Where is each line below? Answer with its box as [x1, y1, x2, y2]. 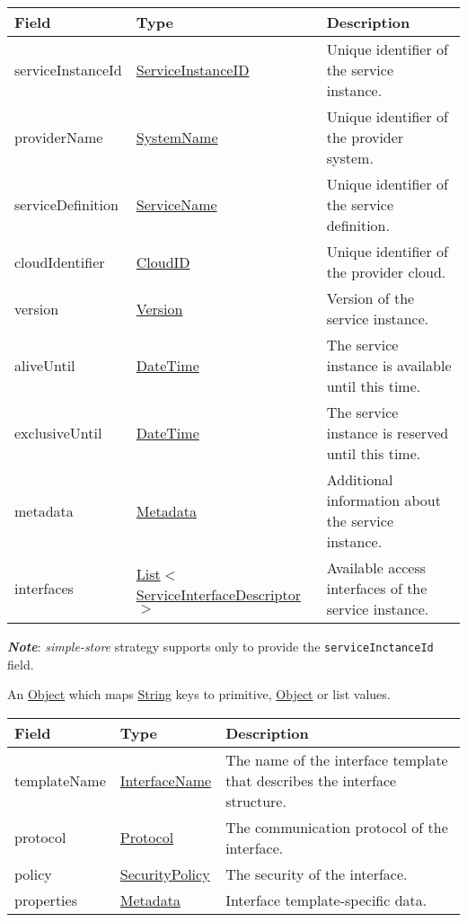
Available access [326, 557, 427, 578]
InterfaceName [119, 769, 212, 791]
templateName [14, 769, 106, 791]
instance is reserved [326, 422, 449, 443]
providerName [14, 127, 103, 147]
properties [14, 889, 77, 910]
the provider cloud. [326, 262, 446, 282]
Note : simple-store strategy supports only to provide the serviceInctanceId [7, 637, 434, 655]
